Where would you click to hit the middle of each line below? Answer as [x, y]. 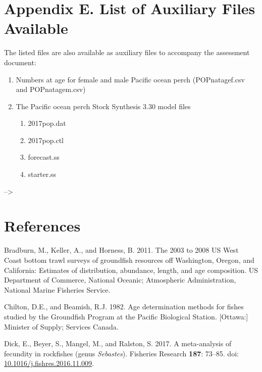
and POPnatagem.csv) [51, 89]
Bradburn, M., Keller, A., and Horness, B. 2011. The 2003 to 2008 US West [121, 250]
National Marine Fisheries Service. [57, 289]
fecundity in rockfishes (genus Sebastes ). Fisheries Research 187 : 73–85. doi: [121, 353]
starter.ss [42, 174]
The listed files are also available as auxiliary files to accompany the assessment [127, 52]
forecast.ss [44, 157]
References [42, 226]
